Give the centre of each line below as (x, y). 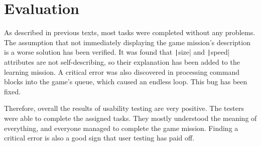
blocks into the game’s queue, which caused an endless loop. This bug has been (126, 82)
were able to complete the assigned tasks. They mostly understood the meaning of (130, 118)
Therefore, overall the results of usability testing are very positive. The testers (124, 108)
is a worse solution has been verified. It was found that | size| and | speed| (117, 52)
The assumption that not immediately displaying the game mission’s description (127, 42)
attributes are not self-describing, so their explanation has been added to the (122, 61)
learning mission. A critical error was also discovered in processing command (122, 71)
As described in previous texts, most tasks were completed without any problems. (130, 32)
